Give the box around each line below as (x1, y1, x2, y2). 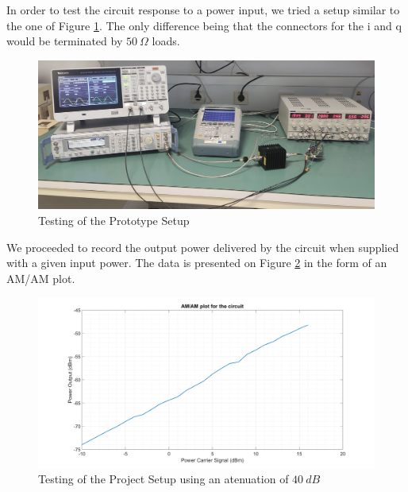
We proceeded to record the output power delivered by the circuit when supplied (6, 238, 399, 255)
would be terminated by (6, 33, 123, 49)
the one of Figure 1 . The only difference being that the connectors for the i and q (6, 17, 402, 33)
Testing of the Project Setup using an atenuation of (38, 471, 289, 487)
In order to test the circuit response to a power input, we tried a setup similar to (6, 2, 400, 17)
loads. (152, 33, 180, 49)
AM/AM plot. (6, 269, 75, 286)
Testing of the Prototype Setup (38, 211, 190, 228)
